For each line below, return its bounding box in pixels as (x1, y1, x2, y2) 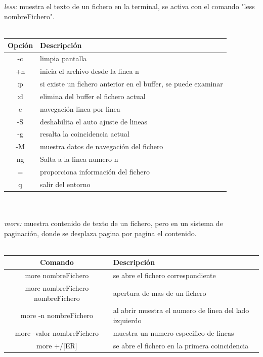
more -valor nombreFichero (15, 327, 99, 338)
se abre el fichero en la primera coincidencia (113, 340, 249, 350)
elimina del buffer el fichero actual (40, 91, 146, 101)
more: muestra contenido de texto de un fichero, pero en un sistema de (4, 218, 223, 229)
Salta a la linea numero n (40, 154, 118, 164)
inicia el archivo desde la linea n (40, 66, 139, 76)
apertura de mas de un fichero (113, 287, 206, 298)
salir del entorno (40, 178, 91, 189)
